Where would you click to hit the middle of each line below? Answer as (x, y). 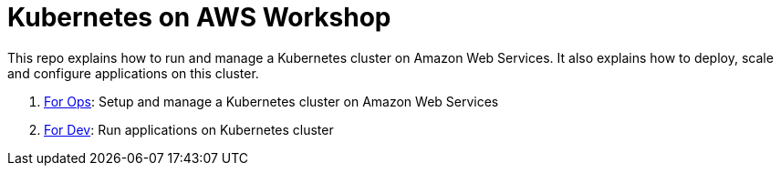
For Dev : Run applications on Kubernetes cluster (189, 129)
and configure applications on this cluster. (133, 73)
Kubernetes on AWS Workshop (199, 17)
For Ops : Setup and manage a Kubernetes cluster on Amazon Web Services (271, 101)
